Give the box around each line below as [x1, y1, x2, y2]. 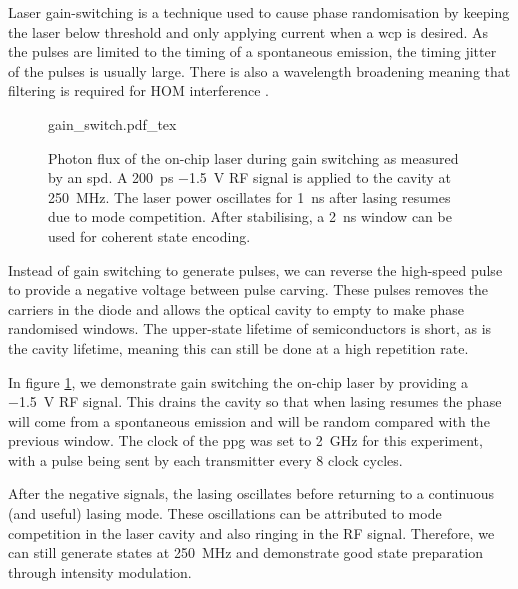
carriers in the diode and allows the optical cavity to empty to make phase [8, 298, 465, 319]
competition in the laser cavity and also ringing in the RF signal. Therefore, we [8, 522, 495, 543]
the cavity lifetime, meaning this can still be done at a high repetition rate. [8, 337, 469, 358]
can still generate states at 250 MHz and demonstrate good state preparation [8, 542, 483, 563]
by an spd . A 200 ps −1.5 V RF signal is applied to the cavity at [48, 167, 451, 188]
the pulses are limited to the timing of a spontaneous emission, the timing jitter [8, 41, 497, 62]
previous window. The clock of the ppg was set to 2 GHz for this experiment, [8, 430, 483, 451]
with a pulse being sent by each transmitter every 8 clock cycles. [8, 449, 403, 470]
